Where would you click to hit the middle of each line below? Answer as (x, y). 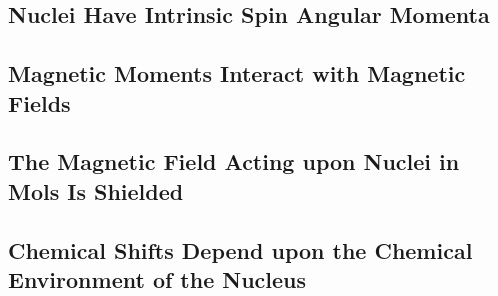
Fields (39, 102)
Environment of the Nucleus (157, 278)
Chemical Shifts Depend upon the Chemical (240, 249)
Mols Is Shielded (96, 190)
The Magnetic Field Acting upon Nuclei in (234, 161)
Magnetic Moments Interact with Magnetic (237, 73)
